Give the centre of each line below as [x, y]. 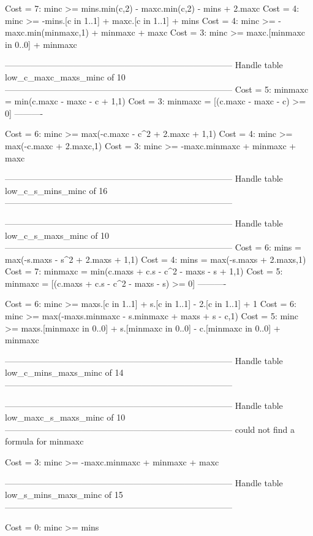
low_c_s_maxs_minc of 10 [57, 235]
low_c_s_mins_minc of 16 [56, 190]
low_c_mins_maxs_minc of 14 [64, 372]
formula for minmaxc [44, 441]
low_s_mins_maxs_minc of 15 [64, 495]
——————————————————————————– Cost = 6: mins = [153, 247]
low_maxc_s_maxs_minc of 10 [65, 417]
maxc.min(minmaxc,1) [47, 32]
